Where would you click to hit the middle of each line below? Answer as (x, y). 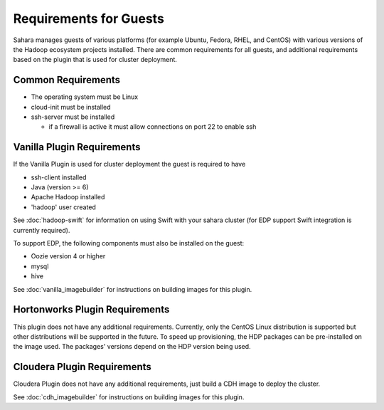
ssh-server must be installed (73, 117)
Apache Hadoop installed (68, 197)
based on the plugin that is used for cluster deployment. (95, 60)
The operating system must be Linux (85, 97)
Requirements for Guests (89, 19)
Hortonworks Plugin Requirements (91, 310)
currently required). (42, 230)
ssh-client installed (59, 177)
